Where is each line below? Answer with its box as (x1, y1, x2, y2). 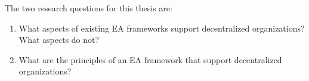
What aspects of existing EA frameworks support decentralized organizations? (18, 21, 305, 34)
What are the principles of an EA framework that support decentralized (18, 53, 282, 66)
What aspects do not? (18, 33, 100, 46)
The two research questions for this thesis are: (5, 2, 172, 14)
